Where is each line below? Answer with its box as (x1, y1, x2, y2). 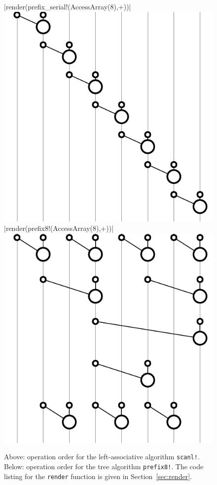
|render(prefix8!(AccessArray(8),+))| (4, 223, 114, 233)
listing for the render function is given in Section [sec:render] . (4, 471, 192, 481)
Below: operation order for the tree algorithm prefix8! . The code (4, 461, 204, 472)
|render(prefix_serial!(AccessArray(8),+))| (4, 1, 131, 11)
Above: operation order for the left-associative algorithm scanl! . (4, 451, 200, 462)
